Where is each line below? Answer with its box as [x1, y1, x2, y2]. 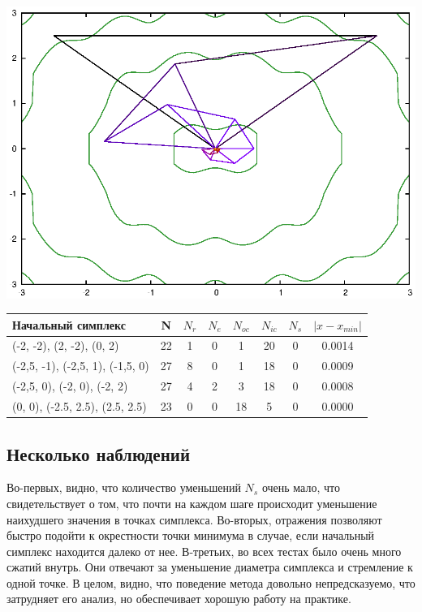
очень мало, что [261, 479, 340, 496]
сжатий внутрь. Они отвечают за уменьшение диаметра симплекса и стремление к [6, 558, 413, 575]
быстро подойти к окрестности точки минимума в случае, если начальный [6, 527, 375, 544]
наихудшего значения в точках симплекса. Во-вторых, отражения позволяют [6, 511, 382, 528]
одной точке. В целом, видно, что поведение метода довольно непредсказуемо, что [6, 574, 416, 591]
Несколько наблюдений [6, 441, 190, 466]
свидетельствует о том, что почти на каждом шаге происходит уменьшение [6, 494, 377, 511]
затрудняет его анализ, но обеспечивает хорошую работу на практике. [6, 590, 351, 607]
